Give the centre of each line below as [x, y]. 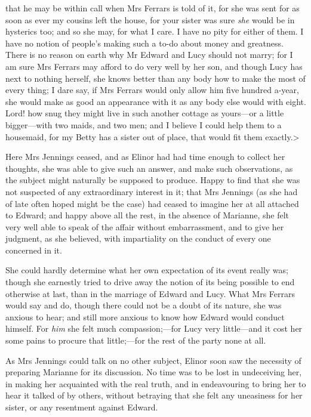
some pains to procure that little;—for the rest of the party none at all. [136, 340]
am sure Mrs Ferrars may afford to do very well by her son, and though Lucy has [154, 66]
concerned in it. [34, 250]
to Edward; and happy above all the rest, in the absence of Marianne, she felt [147, 215]
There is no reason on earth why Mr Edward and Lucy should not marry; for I [149, 55]
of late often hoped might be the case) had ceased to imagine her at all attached [152, 203]
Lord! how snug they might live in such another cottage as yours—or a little [145, 113]
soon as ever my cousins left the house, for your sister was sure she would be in [150, 19]
